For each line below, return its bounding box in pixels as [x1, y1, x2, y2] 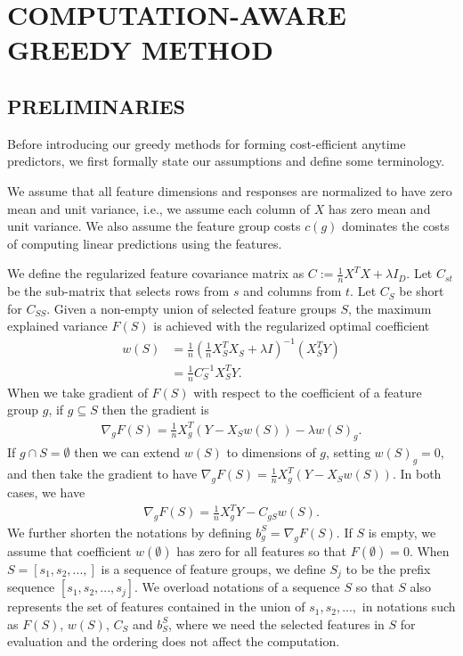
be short [399, 282, 444, 300]
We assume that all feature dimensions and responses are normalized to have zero [7, 181, 452, 200]
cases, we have [7, 482, 85, 501]
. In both [392, 464, 442, 483]
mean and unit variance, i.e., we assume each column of [7, 199, 311, 217]
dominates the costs [342, 217, 450, 235]
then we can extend [74, 443, 181, 462]
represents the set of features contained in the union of [7, 597, 305, 616]
